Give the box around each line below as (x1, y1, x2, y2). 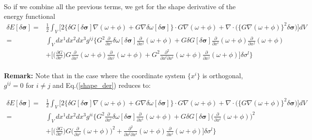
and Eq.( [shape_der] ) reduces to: (52, 80, 151, 90)
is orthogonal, (202, 70, 243, 80)
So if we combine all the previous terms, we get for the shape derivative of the (4, 1, 236, 11)
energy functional (4, 11, 55, 21)
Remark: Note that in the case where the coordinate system (4, 70, 186, 80)
